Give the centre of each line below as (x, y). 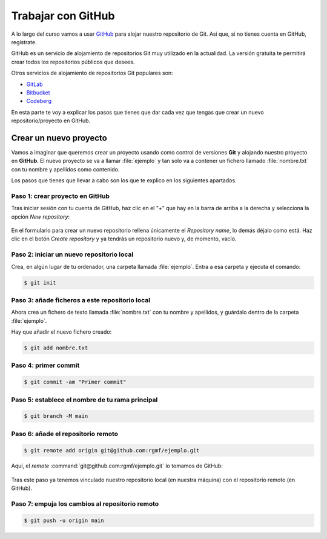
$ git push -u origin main (64, 520)
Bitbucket (38, 92)
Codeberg (39, 101)
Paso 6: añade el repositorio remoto (64, 434)
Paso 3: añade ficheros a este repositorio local (81, 300)
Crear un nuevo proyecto (59, 138)
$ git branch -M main (56, 416)
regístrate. (24, 42)
